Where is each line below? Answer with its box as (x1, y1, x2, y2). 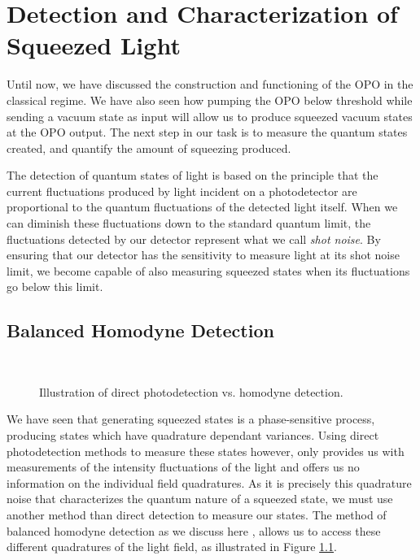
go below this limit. (7, 278, 103, 295)
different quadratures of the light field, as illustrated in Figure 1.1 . (7, 538, 337, 555)
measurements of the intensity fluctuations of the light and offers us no (7, 458, 360, 475)
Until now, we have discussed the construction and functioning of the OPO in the (7, 76, 413, 93)
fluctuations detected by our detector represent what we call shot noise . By (7, 230, 381, 247)
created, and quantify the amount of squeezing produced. (7, 139, 291, 156)
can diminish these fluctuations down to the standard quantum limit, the (7, 215, 371, 232)
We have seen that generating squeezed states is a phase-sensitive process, (7, 410, 375, 428)
